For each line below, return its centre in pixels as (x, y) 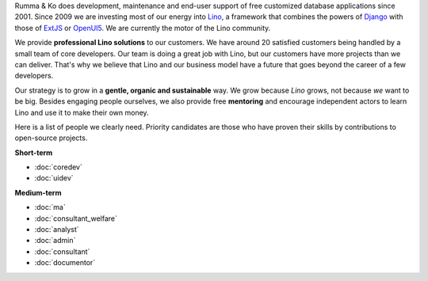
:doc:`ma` (50, 207)
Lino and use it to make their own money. (82, 112)
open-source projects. (51, 138)
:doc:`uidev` (54, 178)
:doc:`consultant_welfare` (76, 218)
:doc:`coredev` (58, 167)
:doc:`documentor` (65, 263)
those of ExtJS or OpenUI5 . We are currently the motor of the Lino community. (143, 28)
